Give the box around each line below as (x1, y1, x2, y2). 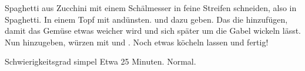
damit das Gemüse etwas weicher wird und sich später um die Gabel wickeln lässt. (5, 24, 301, 37)
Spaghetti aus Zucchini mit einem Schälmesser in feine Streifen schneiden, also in (5, 2, 297, 13)
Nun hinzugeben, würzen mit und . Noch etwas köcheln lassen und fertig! (5, 35, 269, 48)
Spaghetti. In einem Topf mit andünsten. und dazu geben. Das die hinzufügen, (5, 13, 288, 25)
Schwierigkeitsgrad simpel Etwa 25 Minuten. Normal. (5, 55, 196, 68)
